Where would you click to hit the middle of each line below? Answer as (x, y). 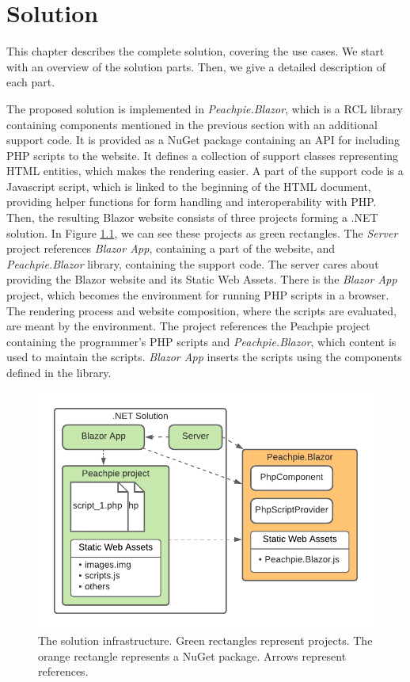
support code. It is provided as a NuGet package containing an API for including (203, 140)
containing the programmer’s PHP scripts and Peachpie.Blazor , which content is (201, 341)
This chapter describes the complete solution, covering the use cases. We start (196, 51)
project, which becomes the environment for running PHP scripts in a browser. (198, 295)
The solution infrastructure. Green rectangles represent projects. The (205, 640)
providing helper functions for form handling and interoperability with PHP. (192, 202)
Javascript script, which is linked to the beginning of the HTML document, (189, 186)
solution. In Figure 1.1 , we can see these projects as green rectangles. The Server (202, 232)
